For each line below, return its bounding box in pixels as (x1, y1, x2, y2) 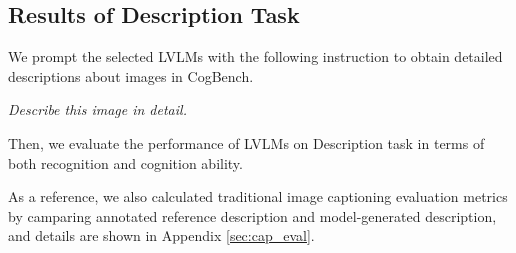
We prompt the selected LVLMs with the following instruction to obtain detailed (8, 46, 503, 67)
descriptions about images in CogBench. (8, 65, 254, 86)
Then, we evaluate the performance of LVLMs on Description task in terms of (8, 132, 485, 153)
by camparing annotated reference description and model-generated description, (8, 205, 497, 226)
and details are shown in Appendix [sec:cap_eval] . (8, 225, 315, 246)
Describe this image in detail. (8, 99, 187, 120)
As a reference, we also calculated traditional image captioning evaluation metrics (8, 186, 508, 207)
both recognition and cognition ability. (8, 152, 243, 173)
